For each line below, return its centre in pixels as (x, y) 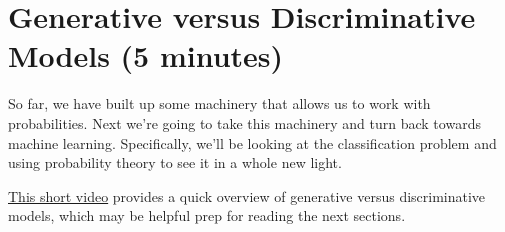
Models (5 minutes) (146, 55)
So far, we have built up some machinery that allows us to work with (219, 103)
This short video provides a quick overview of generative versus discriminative (247, 195)
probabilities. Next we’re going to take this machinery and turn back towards (244, 122)
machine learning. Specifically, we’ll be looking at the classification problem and (252, 142)
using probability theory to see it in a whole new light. (175, 162)
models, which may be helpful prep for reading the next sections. (207, 215)
